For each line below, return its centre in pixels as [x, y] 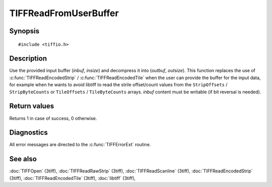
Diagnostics [28, 133]
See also [23, 159]
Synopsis [24, 31]
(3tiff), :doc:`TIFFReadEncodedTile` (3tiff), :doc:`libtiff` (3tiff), [73, 178]
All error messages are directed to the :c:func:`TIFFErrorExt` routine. [80, 145]
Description [28, 59]
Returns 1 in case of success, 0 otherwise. [53, 118]
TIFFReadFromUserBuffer [64, 13]
